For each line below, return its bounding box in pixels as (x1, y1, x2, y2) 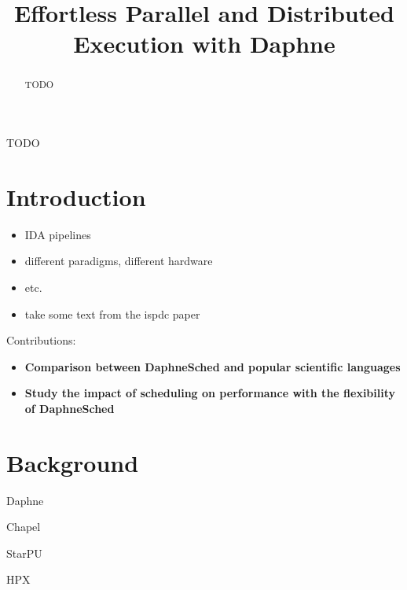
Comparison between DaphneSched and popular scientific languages (24, 358, 401, 374)
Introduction (6, 180, 146, 212)
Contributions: (6, 332, 76, 348)
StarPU (6, 544, 42, 561)
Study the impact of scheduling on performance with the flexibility (24, 385, 396, 401)
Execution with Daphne (73, 28, 335, 60)
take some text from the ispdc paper (24, 305, 200, 322)
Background (6, 446, 139, 478)
